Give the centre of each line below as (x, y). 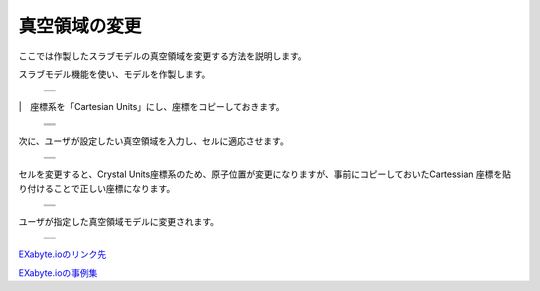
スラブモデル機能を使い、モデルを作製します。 (114, 74)
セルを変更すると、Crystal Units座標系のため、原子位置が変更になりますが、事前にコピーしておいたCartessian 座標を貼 (265, 174)
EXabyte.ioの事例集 (58, 272)
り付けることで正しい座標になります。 (97, 188)
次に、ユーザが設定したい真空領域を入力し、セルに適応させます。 (153, 141)
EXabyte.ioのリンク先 (62, 254)
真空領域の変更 (80, 26)
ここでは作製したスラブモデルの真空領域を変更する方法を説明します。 (162, 56)
